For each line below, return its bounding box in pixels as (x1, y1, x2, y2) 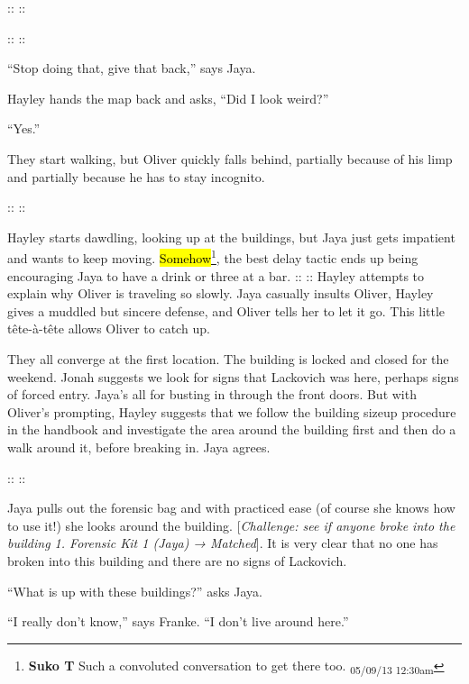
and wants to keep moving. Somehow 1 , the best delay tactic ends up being (7, 246, 418, 267)
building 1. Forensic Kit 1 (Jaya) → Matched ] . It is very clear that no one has (7, 534, 438, 552)
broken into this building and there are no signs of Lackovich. (7, 551, 347, 570)
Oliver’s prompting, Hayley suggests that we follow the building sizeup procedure (7, 402, 456, 421)
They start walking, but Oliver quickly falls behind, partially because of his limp (7, 149, 453, 168)
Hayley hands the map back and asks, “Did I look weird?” (7, 88, 329, 107)
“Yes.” (7, 119, 41, 138)
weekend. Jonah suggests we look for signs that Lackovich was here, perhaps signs (7, 367, 459, 386)
